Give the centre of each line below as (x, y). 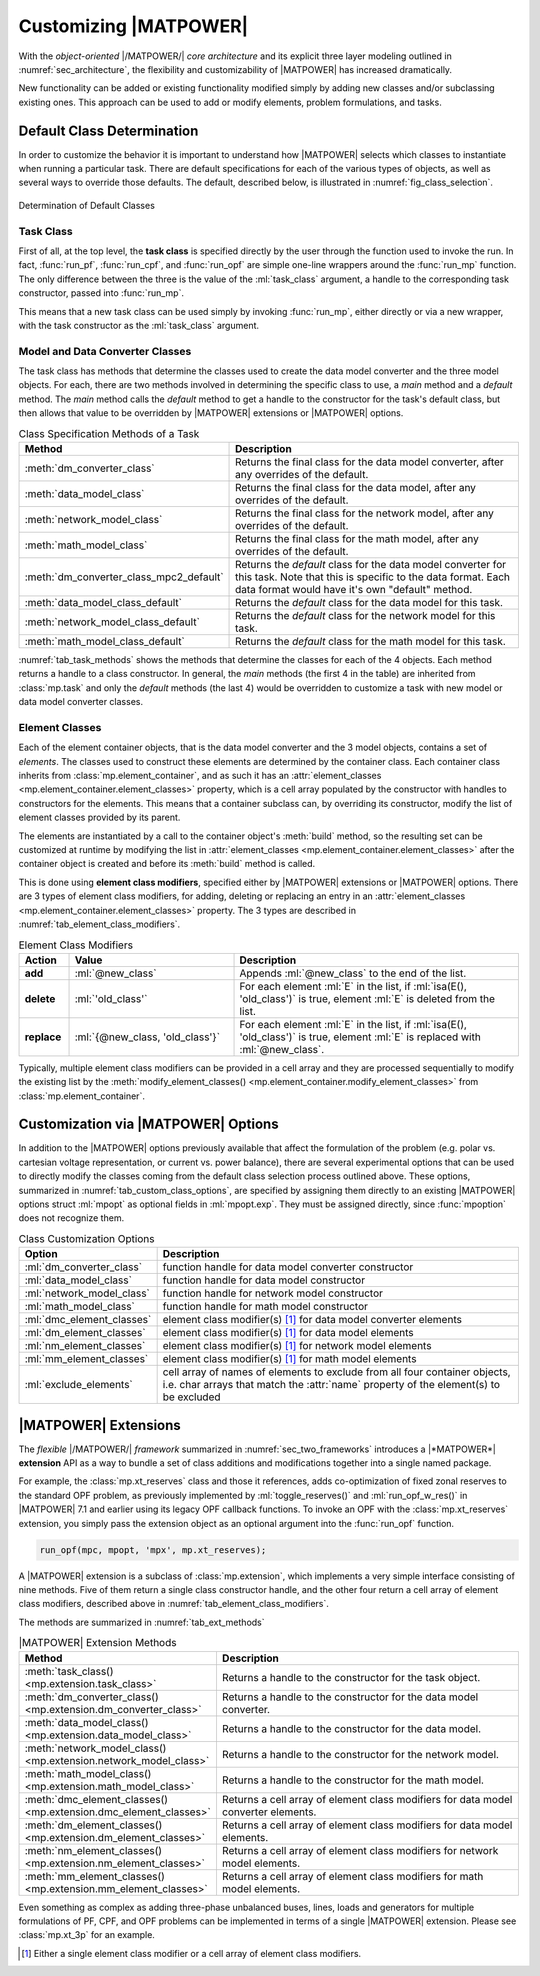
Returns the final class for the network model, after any (364, 513)
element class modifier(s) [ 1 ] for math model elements (289, 1359)
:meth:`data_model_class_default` (103, 602)
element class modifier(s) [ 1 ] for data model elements (288, 1333)
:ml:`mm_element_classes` (86, 1359)
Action (40, 960)
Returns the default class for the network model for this (365, 615)
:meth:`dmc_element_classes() (96, 1799)
